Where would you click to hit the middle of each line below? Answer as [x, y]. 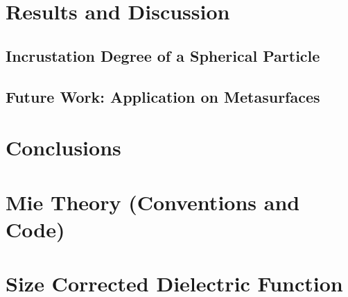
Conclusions [63, 147]
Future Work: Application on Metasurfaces [163, 96]
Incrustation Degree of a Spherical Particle [163, 55]
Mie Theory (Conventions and [153, 202]
